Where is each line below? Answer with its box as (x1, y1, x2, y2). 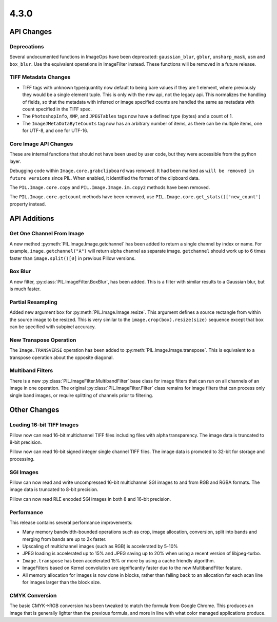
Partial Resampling (9, 298, 57, 306)
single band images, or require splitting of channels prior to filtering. (9, 392, 153, 398)
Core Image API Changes (9, 140, 73, 147)
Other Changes (9, 406, 60, 414)
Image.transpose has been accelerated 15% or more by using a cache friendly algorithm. (22, 557, 215, 563)
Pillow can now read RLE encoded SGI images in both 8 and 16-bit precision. (9, 496, 171, 502)
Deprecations (9, 43, 44, 50)
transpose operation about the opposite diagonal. (9, 354, 114, 361)
